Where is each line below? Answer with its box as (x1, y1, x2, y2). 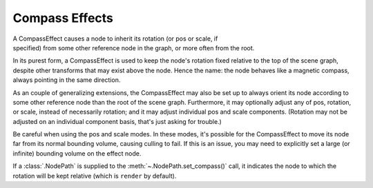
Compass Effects (12, 10, 114, 25)
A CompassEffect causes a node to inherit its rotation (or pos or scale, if (12, 34, 218, 43)
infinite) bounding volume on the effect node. (12, 149, 142, 158)
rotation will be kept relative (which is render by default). (12, 171, 177, 180)
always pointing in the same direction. (12, 76, 121, 84)
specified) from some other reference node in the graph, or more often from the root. (12, 43, 255, 52)
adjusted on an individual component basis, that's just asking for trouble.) (12, 117, 222, 125)
